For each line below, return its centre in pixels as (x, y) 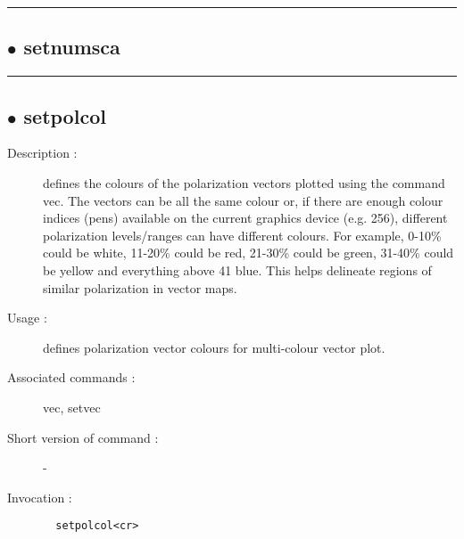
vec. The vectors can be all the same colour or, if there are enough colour (243, 200)
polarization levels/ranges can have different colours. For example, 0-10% (242, 235)
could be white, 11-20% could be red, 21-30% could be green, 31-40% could (249, 253)
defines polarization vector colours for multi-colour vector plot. (214, 347)
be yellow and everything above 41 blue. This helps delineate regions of (237, 269)
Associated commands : (71, 377)
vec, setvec (72, 407)
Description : (42, 153)
